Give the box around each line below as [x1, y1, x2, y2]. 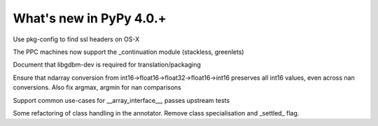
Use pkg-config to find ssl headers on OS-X [13, 35, 140, 43]
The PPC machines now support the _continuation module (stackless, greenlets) [13, 48, 244, 56]
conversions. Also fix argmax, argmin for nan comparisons [13, 83, 181, 92]
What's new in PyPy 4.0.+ [13, 10, 167, 26]
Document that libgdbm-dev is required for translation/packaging [13, 60, 201, 69]
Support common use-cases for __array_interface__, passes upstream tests [13, 96, 230, 104]
